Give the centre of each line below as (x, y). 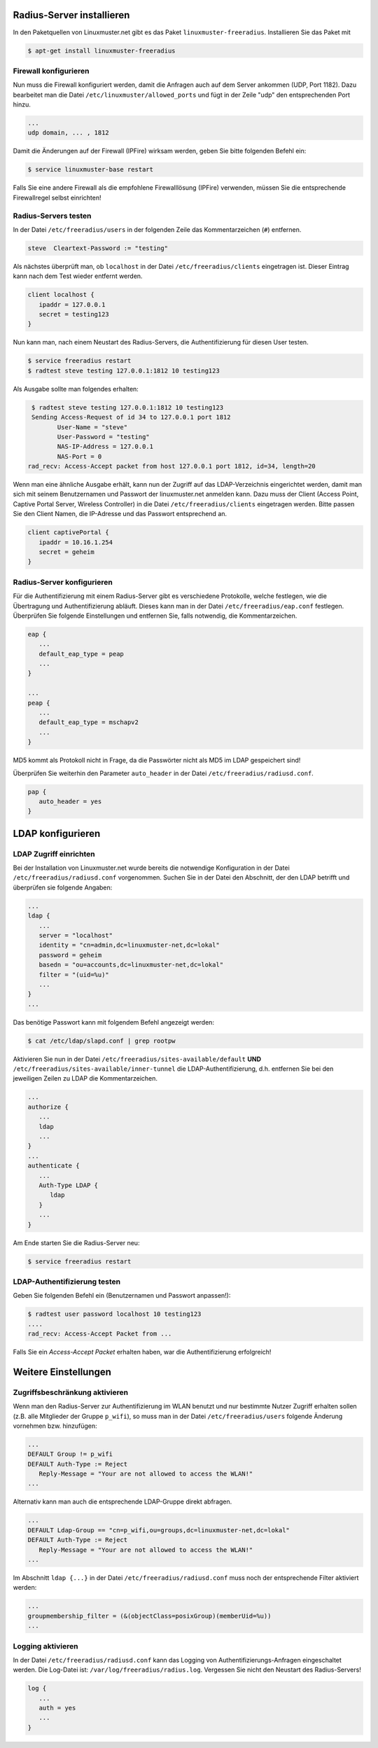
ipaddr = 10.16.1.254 (76, 542)
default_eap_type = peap (81, 654)
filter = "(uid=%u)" (74, 974)
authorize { (48, 1107)
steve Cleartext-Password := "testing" (98, 248)
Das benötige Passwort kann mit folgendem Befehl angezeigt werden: (114, 1022)
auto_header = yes (70, 801)
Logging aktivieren (45, 1646)
